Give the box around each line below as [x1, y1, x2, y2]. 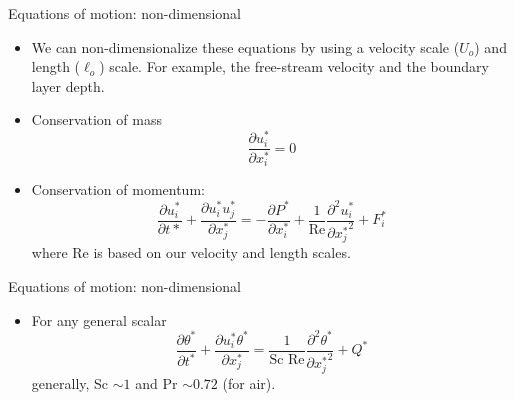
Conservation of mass [31, 109, 162, 130]
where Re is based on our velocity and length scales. [31, 242, 351, 263]
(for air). [222, 372, 276, 393]
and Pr [135, 372, 178, 393]
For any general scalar [31, 309, 167, 330]
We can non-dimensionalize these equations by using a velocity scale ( [31, 36, 460, 57]
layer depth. [31, 75, 105, 96]
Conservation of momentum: [31, 179, 205, 200]
